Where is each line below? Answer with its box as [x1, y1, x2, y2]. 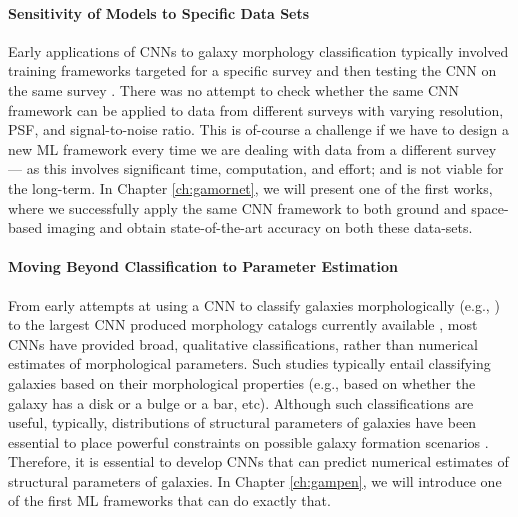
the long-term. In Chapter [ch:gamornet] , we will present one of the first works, [8, 177, 493, 198]
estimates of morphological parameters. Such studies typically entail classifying [8, 353, 491, 374]
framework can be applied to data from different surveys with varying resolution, [8, 99, 504, 120]
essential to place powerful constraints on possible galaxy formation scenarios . [8, 431, 489, 452]
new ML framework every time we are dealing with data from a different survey [8, 138, 497, 159]
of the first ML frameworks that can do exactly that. [8, 490, 331, 511]
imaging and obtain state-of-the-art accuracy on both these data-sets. [46, 217, 473, 238]
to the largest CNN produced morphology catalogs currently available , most [8, 314, 478, 335]
